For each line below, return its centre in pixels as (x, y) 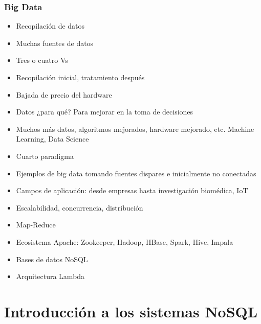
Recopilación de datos (50, 26)
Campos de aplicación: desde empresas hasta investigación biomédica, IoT (132, 190)
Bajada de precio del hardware (64, 94)
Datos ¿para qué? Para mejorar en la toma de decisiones (105, 112)
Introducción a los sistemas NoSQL (131, 311)
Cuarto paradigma (45, 156)
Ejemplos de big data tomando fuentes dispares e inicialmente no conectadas (136, 173)
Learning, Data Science (52, 139)
